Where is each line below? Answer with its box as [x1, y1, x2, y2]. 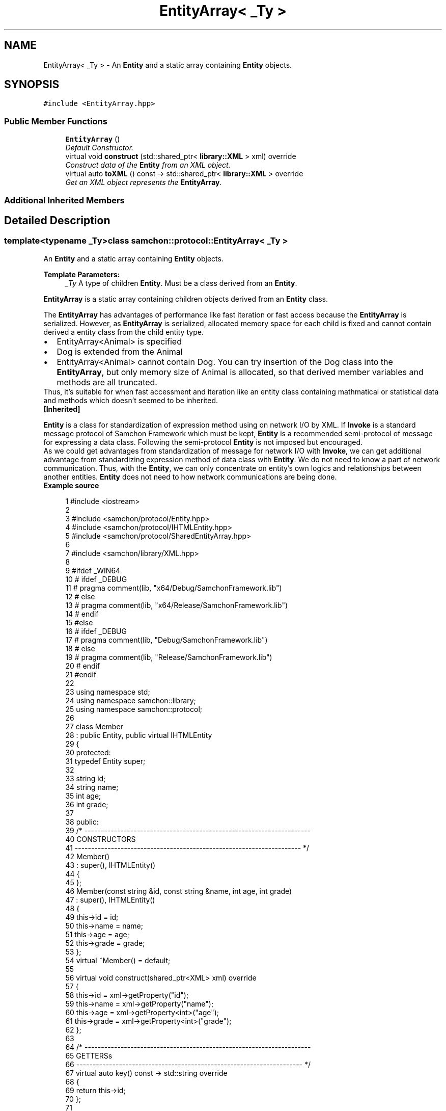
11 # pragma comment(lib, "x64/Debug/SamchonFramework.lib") [65, 583, 282, 592]
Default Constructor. [65, 143, 134, 152]
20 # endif [65, 661, 100, 670]
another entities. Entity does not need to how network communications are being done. [43, 472, 337, 481]
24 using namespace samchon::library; [65, 696, 196, 705]
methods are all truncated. [57, 377, 157, 387]
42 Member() [65, 852, 110, 861]
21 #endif [65, 670, 97, 679]
